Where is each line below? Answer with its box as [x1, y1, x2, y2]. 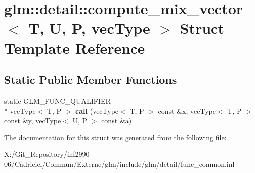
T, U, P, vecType [28, 18, 150, 38]
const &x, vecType [158, 105, 216, 116]
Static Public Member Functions [4, 72, 177, 88]
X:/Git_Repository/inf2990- [4, 149, 92, 159]
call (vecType [75, 105, 119, 116]
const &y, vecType [4, 115, 61, 126]
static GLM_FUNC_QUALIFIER [4, 95, 111, 106]
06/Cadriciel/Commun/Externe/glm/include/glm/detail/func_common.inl [4, 158, 235, 169]
